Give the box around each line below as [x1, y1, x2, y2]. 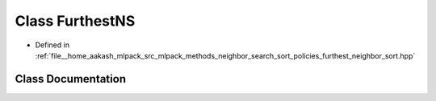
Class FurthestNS [15, 12, 136, 30]
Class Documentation [15, 72, 127, 86]
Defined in [35, 40, 70, 50]
